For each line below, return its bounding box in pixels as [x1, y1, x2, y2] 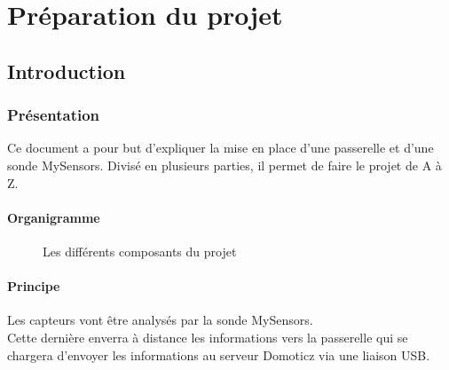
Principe [7, 277, 60, 295]
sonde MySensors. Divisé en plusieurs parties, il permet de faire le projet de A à [7, 155, 442, 174]
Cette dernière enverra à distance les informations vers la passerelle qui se [7, 327, 408, 346]
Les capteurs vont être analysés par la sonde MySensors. [7, 311, 313, 329]
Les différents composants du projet [43, 241, 237, 260]
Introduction [7, 57, 126, 84]
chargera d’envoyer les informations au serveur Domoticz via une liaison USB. [7, 345, 430, 364]
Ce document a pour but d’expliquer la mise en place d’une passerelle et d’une [7, 138, 434, 157]
